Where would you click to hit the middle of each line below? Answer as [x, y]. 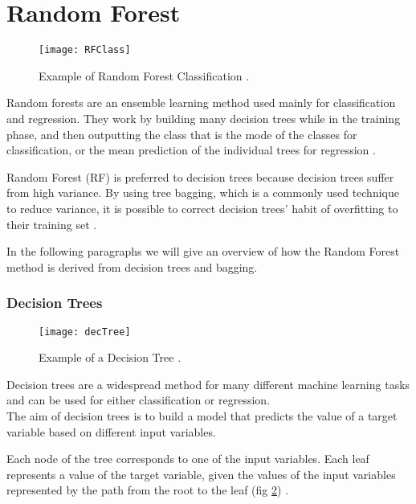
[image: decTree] [85, 332]
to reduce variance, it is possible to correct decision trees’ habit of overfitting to [202, 208]
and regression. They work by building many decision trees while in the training [204, 118]
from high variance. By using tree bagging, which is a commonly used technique [203, 193]
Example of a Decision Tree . [110, 357]
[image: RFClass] [85, 50]
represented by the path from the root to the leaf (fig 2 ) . [148, 490]
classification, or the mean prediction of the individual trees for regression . [191, 150]
